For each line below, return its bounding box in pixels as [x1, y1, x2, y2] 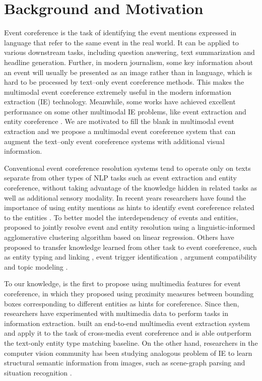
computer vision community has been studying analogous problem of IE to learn [4, 347, 252, 358]
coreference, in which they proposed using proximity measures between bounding [4, 288, 254, 298]
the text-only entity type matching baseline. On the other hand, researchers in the [4, 337, 258, 348]
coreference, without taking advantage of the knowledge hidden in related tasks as [4, 182, 257, 193]
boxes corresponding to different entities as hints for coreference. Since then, [4, 298, 239, 308]
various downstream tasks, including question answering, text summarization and [4, 47, 255, 57]
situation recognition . [4, 367, 72, 377]
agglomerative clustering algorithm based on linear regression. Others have [4, 232, 234, 242]
